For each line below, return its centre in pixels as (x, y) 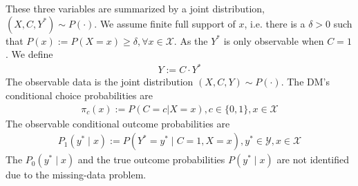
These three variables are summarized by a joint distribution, (135, 8)
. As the (191, 40)
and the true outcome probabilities (151, 159)
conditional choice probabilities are (79, 95)
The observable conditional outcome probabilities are (118, 123)
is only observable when (274, 40)
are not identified (313, 159)
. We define (29, 54)
